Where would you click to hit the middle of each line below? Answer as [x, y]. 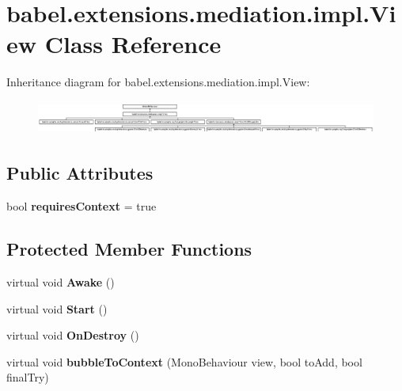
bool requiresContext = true [82, 206]
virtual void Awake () [61, 282]
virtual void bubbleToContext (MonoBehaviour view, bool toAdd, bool [184, 361]
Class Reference [133, 44]
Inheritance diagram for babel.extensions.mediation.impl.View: [158, 82]
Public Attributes [80, 173]
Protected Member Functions [129, 249]
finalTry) [28, 377]
